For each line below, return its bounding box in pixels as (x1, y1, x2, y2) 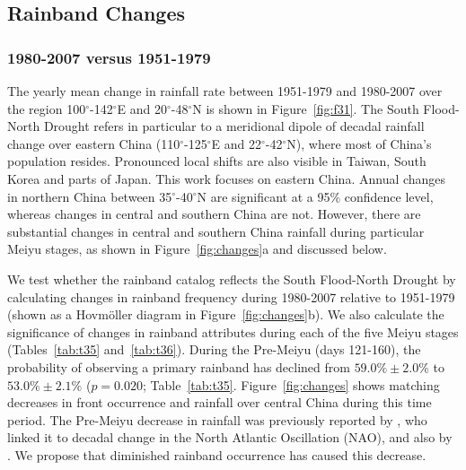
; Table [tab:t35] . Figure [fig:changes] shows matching (143, 375, 440, 394)
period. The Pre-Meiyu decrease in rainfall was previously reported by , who (7, 410, 427, 429)
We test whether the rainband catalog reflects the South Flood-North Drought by (7, 269, 456, 288)
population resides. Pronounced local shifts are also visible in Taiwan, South (7, 152, 426, 170)
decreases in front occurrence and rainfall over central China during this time (7, 393, 432, 412)
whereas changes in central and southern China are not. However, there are (7, 205, 421, 223)
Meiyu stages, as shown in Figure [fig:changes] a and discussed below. (7, 239, 387, 258)
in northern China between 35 (7, 187, 172, 205)
